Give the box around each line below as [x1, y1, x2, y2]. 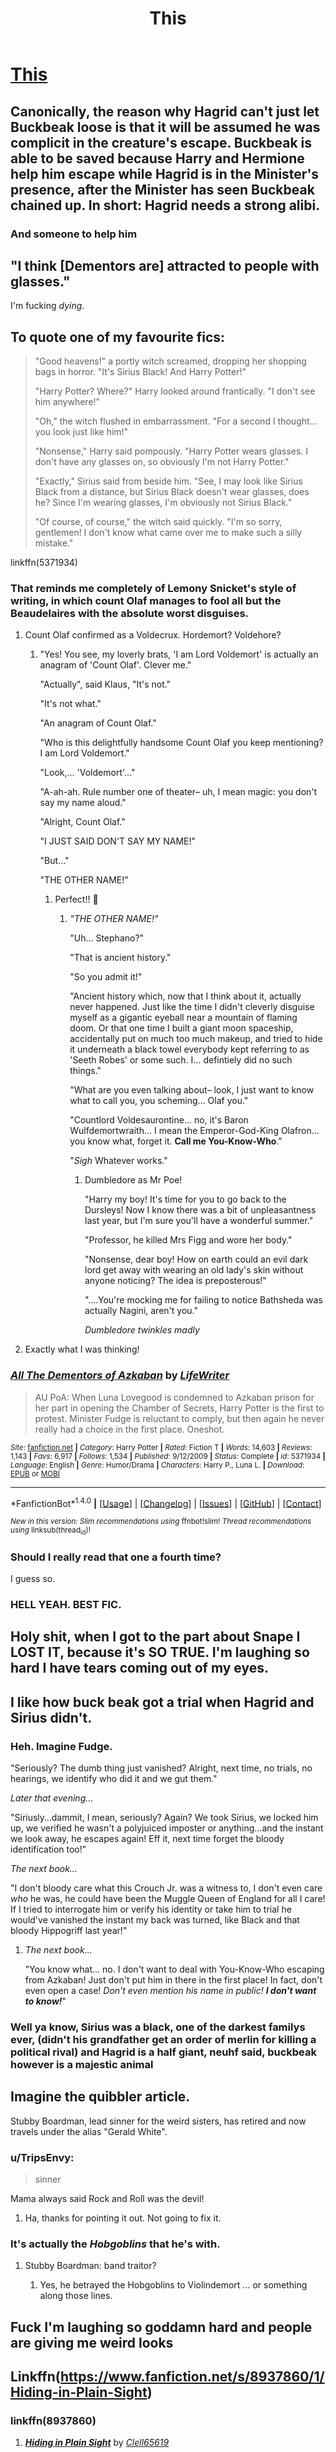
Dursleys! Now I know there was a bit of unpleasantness [84, 1204, 317, 1216]
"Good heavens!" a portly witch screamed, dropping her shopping [34, 355, 307, 367]
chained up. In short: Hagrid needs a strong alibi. [10, 197, 321, 214]
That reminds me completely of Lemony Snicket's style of [10, 582, 297, 596]
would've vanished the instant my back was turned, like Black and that [10, 1914, 300, 1926]
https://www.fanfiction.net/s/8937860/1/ [60, 2368, 325, 2386]
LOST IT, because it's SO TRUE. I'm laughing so [10, 1644, 310, 1661]
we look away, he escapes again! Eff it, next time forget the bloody [10, 1833, 285, 1844]
